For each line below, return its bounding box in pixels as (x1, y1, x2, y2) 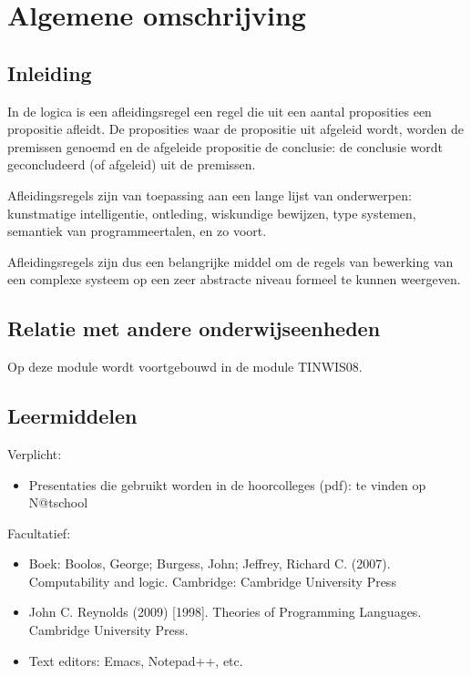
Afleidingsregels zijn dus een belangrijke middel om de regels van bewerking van (7, 251, 454, 271)
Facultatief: (7, 523, 71, 542)
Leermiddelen (7, 402, 138, 430)
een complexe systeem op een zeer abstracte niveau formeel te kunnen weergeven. (7, 270, 461, 289)
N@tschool (28, 493, 88, 512)
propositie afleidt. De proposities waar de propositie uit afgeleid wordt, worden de (7, 119, 464, 138)
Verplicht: (7, 444, 62, 463)
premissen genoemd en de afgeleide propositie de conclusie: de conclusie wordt (7, 137, 444, 156)
